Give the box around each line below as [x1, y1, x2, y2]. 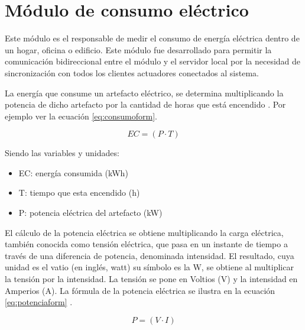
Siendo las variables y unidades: [5, 147, 119, 159]
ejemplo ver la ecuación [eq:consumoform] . [5, 109, 157, 122]
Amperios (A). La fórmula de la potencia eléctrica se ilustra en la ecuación [5, 284, 275, 296]
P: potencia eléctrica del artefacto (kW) [18, 206, 163, 219]
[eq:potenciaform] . [5, 296, 73, 308]
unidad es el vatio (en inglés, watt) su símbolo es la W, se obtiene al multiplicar [5, 261, 294, 273]
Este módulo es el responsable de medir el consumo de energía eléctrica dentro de [5, 32, 300, 44]
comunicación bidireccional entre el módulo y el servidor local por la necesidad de [5, 55, 301, 67]
